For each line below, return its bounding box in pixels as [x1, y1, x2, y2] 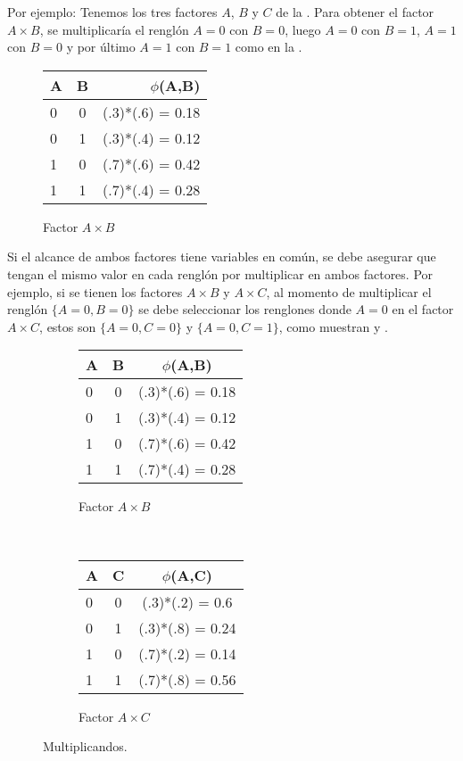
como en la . [235, 37, 302, 56]
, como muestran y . [278, 317, 389, 335]
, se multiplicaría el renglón [39, 20, 189, 38]
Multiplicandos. [43, 737, 128, 756]
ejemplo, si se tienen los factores [7, 282, 183, 301]
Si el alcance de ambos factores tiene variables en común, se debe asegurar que [7, 247, 436, 266]
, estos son [39, 317, 96, 335]
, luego [285, 20, 321, 38]
